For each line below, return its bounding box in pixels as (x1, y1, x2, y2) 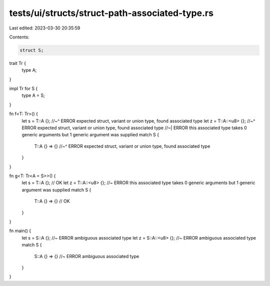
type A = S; (21, 92, 45, 98)
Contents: (9, 34, 29, 40)
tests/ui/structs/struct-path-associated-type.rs (9, 7, 213, 18)
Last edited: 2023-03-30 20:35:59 (9, 25, 80, 31)
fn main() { (9, 228, 31, 234)
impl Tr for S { (9, 85, 38, 92)
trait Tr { (9, 60, 26, 66)
